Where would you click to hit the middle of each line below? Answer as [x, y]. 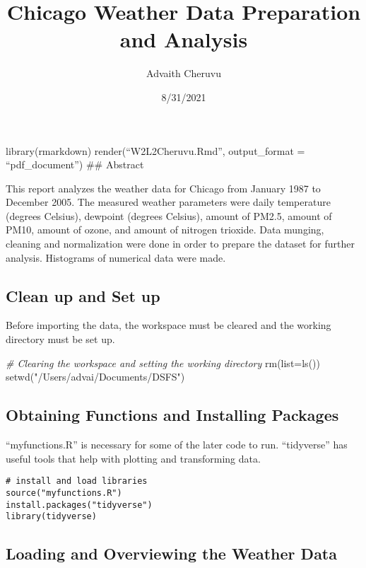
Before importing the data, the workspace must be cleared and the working [169, 325]
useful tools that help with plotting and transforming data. [133, 458]
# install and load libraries [77, 481]
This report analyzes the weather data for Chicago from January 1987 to [163, 188]
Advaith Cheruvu [184, 73]
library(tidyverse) [51, 517]
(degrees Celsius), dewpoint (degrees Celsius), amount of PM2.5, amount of [169, 215]
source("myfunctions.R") [64, 493]
